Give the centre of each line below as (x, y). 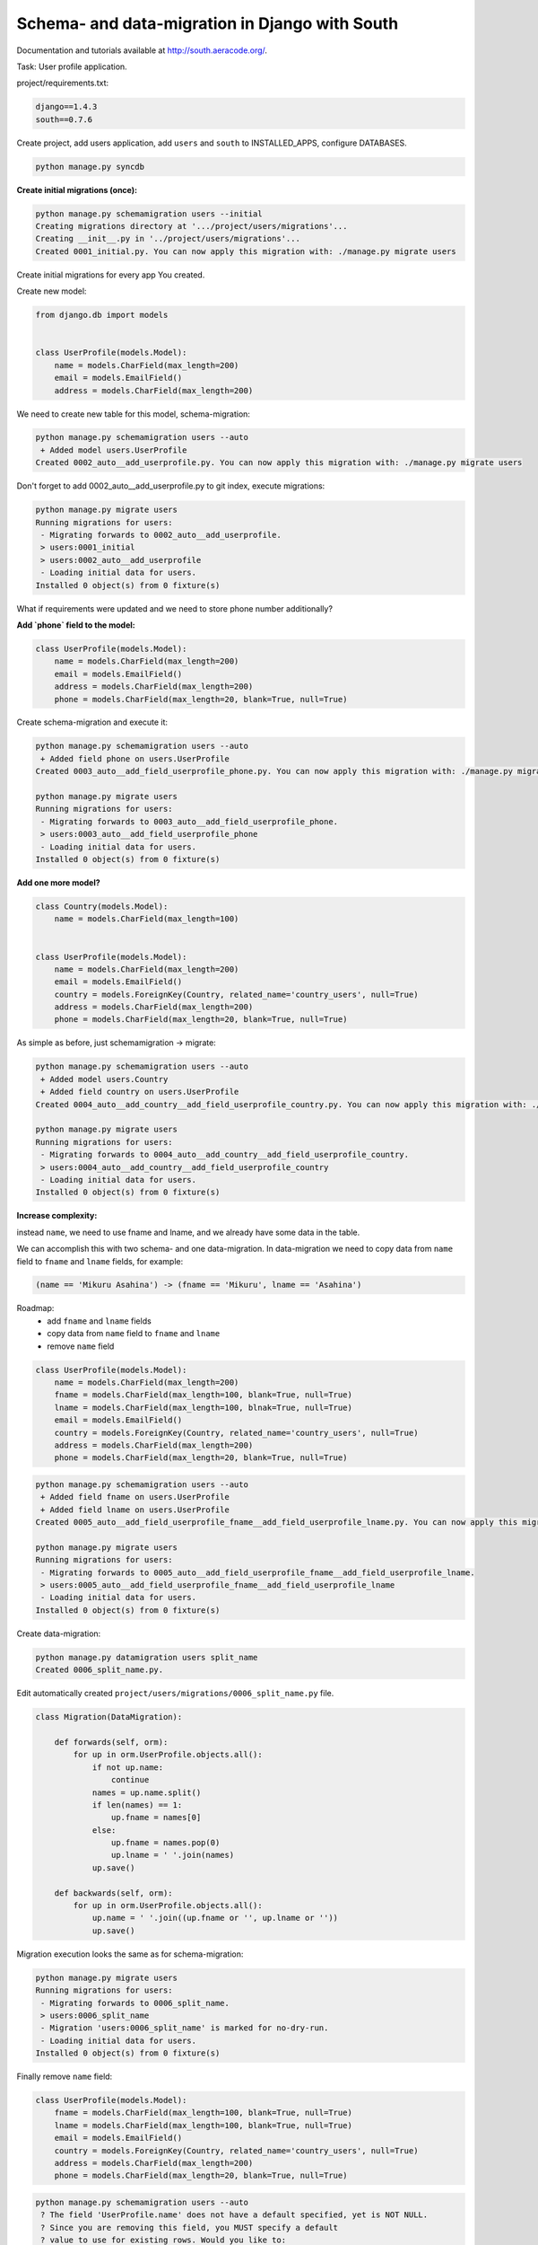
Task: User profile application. (72, 66)
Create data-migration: (59, 1633)
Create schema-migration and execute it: (92, 722)
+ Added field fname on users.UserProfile (135, 1497)
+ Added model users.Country (104, 1079)
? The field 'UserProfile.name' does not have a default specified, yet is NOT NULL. (234, 2215)
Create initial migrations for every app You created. (111, 275)
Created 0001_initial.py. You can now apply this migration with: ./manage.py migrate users (246, 251)
